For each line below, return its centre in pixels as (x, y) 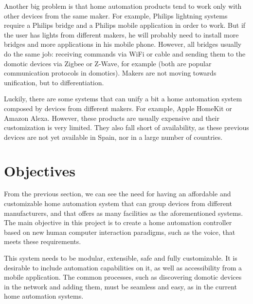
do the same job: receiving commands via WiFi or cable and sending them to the (125, 53)
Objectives (40, 170)
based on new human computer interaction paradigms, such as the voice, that (120, 232)
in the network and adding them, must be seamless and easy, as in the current (120, 286)
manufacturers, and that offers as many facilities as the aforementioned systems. (124, 213)
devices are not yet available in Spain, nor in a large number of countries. (113, 137)
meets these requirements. (43, 241)
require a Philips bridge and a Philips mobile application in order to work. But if (125, 25)
